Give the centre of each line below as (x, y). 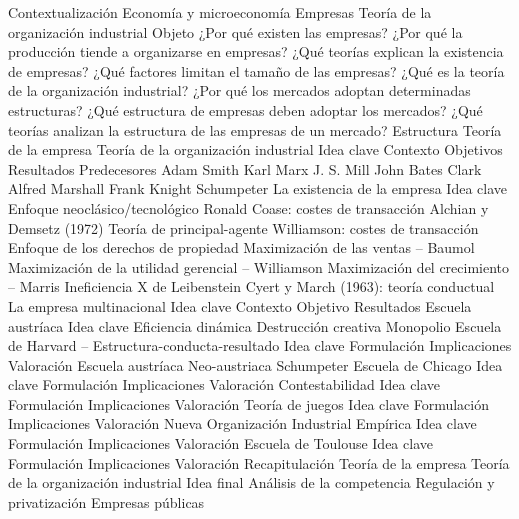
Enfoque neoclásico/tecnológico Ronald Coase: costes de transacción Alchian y (248, 207)
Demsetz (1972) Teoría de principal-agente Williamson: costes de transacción (243, 227)
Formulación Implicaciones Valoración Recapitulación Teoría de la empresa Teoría (259, 462)
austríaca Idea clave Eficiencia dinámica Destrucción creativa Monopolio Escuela (255, 325)
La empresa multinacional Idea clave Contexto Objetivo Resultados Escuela (240, 305)
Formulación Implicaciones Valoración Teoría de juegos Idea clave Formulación (248, 403)
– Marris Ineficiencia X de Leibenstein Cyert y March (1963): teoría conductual (251, 286)
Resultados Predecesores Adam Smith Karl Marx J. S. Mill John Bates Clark (245, 168)
